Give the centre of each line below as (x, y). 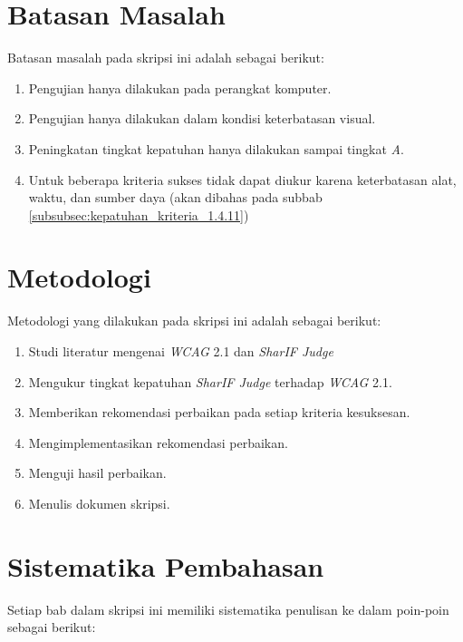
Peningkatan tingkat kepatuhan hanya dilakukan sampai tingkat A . (216, 148)
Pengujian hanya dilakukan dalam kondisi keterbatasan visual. (202, 118)
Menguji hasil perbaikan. (97, 473)
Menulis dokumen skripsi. (99, 503)
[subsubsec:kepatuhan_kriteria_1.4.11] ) (139, 214)
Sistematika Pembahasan (166, 565)
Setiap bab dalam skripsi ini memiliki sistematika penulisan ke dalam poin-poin (228, 609)
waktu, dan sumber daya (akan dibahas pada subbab (175, 197)
